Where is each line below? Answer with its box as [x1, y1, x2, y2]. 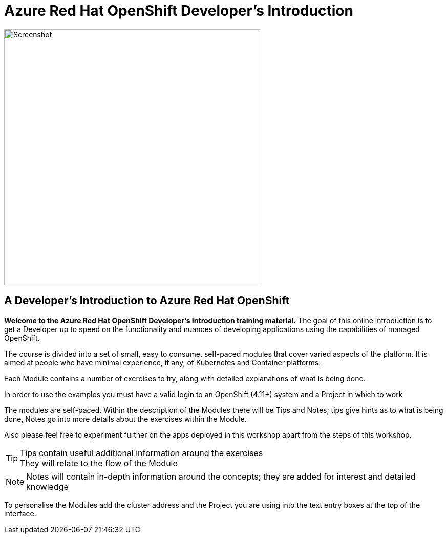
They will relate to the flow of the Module [20, 458, 178, 468]
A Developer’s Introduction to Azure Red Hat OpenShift [4, 294, 290, 307]
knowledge [26, 481, 69, 492]
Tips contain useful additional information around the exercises [20, 447, 263, 458]
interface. [4, 509, 36, 518]
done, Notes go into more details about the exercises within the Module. [4, 414, 247, 423]
